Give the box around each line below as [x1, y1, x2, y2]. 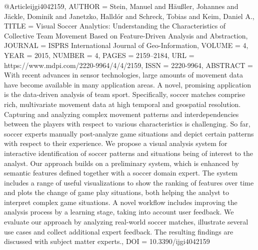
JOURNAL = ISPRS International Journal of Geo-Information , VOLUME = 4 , [4, 40, 248, 50]
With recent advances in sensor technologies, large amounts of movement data [4, 69, 243, 80]
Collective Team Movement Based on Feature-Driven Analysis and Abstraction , [4, 30, 248, 40]
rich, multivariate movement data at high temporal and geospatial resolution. [4, 98, 241, 109]
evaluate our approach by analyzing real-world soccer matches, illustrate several [4, 216, 248, 227]
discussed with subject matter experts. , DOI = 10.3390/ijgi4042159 [4, 236, 210, 246]
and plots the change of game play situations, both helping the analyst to [4, 187, 229, 197]
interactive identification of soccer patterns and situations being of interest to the [4, 147, 253, 158]
